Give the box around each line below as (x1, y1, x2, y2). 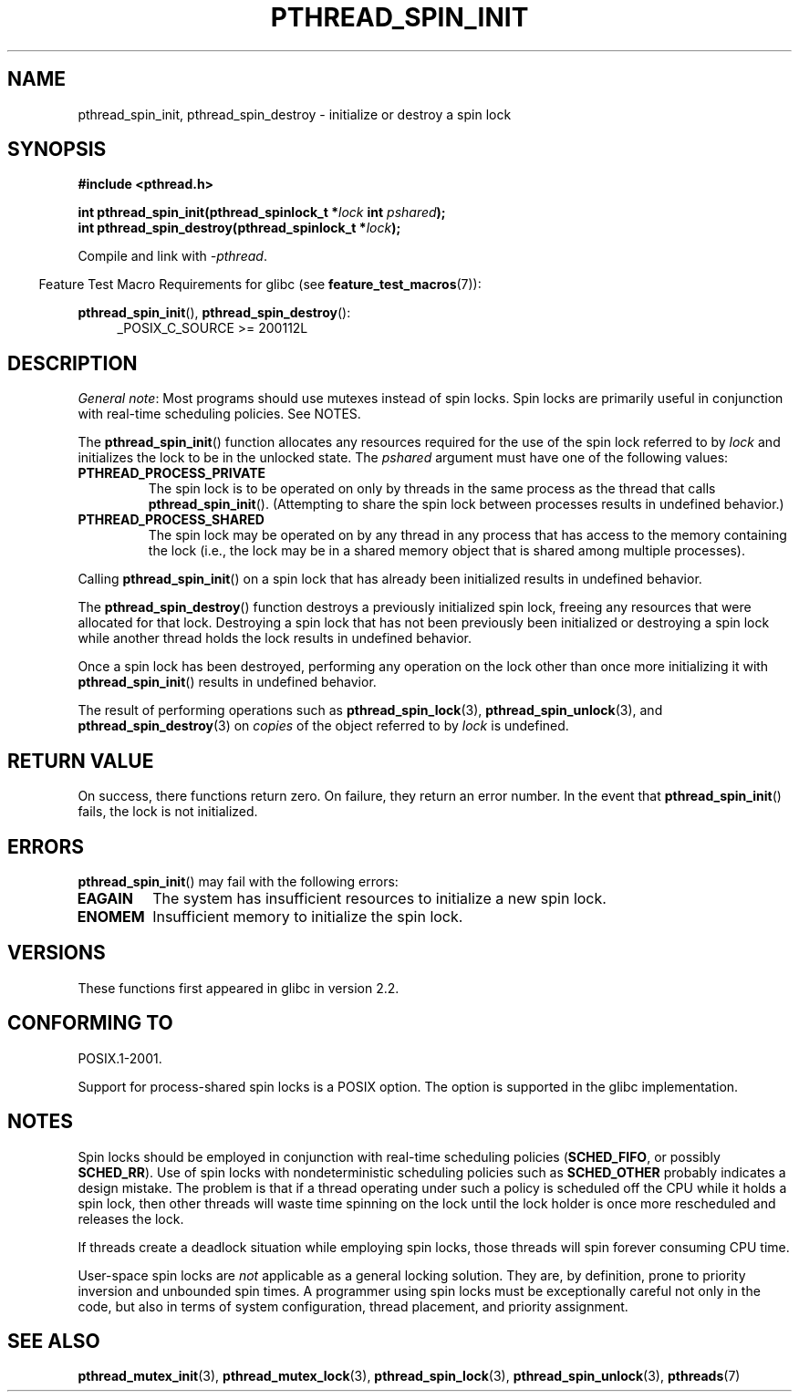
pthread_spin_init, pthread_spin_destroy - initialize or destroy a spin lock (78, 106, 512, 122)
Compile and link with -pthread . (78, 248, 267, 264)
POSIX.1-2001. (78, 1050, 162, 1066)
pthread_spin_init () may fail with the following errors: (78, 873, 399, 889)
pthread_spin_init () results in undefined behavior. (78, 674, 377, 690)
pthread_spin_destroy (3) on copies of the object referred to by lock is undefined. (78, 718, 569, 734)
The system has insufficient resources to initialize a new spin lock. (152, 888, 607, 907)
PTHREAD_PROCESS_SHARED (78, 512, 265, 528)
